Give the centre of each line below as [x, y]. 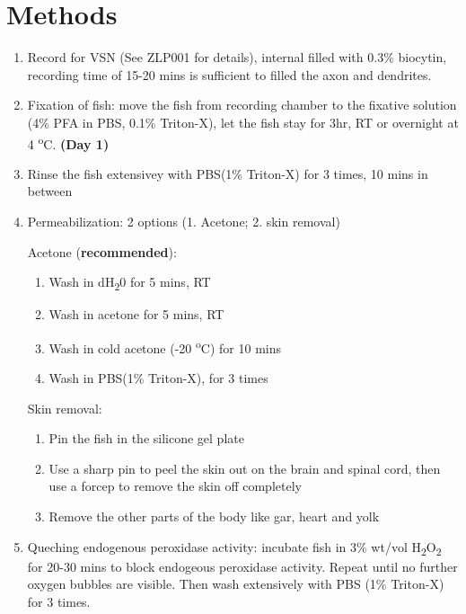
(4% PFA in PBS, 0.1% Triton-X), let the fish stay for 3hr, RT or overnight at [243, 122]
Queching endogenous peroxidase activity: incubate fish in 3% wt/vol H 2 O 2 [234, 547]
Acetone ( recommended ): [102, 251]
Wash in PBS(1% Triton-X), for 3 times [158, 378]
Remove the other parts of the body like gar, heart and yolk [214, 516]
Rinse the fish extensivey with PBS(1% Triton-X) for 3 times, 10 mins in [228, 173]
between [50, 191]
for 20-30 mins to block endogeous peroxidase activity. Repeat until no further [242, 566]
